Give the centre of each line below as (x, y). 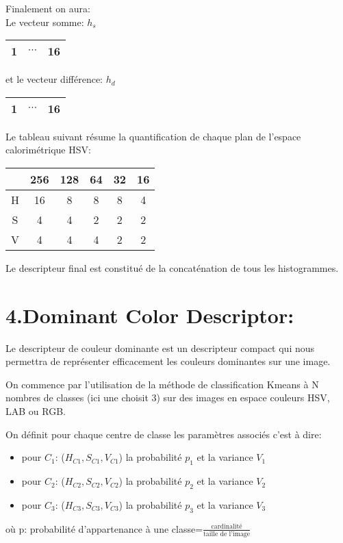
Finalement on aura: (48, 8)
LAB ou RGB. (36, 411)
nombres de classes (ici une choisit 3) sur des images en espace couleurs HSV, (168, 397)
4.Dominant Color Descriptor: (150, 315)
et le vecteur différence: (54, 79)
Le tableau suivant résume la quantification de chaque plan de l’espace (153, 136)
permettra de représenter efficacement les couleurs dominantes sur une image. (168, 361)
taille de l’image (227, 534)
